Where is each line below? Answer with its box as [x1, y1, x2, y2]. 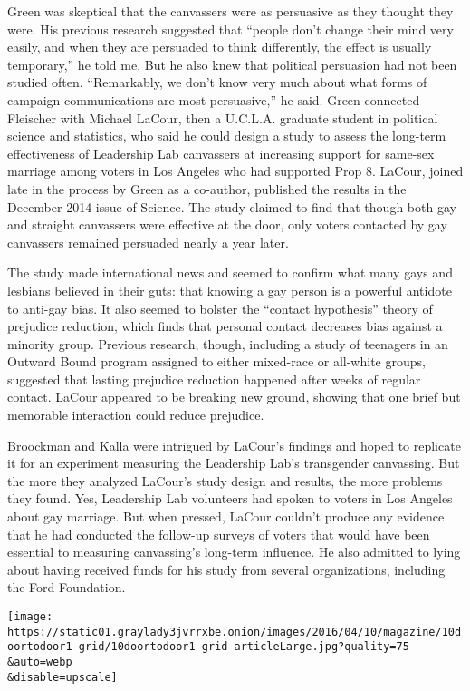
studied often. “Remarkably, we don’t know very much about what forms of [7, 73, 427, 92]
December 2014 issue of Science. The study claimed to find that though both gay [7, 197, 456, 216]
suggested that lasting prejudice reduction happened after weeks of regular [7, 369, 421, 388]
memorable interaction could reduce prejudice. [7, 405, 264, 424]
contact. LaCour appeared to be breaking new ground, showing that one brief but [7, 387, 461, 406]
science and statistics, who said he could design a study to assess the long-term [7, 126, 446, 145]
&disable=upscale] [7, 670, 118, 684]
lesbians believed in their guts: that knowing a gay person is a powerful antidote [7, 280, 452, 299]
